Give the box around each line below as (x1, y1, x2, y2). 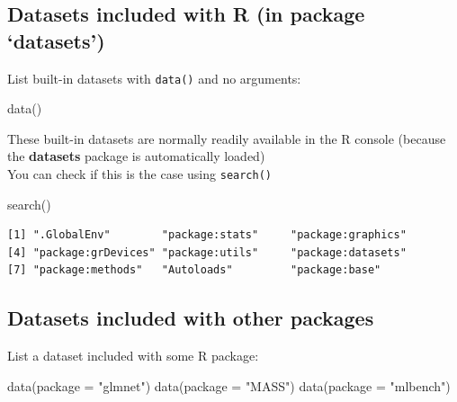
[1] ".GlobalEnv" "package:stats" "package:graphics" (7, 228, 407, 242)
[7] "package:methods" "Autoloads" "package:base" (7, 264, 381, 277)
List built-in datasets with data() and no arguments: (7, 68, 301, 87)
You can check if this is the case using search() (7, 165, 272, 183)
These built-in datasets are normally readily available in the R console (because (7, 129, 446, 147)
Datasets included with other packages (7, 304, 374, 332)
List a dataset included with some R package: (7, 346, 259, 365)
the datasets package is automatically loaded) (7, 147, 265, 165)
